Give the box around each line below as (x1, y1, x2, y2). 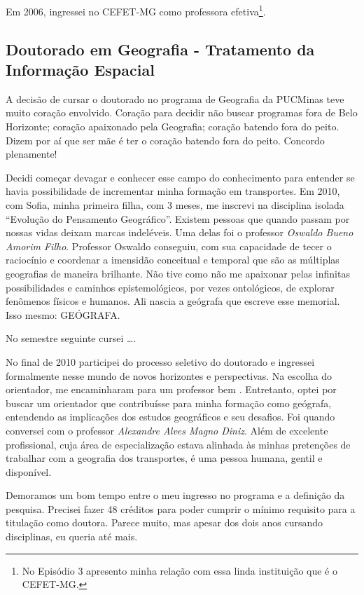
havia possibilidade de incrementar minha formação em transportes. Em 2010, (6, 184, 340, 198)
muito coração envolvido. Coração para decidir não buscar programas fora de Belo (6, 105, 358, 120)
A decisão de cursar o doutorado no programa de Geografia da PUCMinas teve (6, 91, 344, 106)
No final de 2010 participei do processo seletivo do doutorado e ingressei (6, 354, 315, 369)
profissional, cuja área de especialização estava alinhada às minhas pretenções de (6, 437, 351, 451)
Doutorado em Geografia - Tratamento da (6, 38, 315, 60)
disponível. (6, 464, 52, 479)
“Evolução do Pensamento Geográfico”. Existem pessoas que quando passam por (6, 211, 350, 226)
